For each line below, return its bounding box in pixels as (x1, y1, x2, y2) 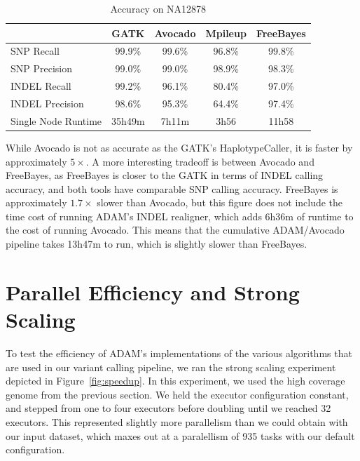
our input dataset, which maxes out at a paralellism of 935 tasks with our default (6, 428, 355, 443)
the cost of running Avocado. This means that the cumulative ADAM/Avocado (6, 222, 345, 237)
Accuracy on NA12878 (110, 1, 207, 15)
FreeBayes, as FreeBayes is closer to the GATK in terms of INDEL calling (6, 168, 324, 182)
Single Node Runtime (11, 113, 102, 128)
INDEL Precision (11, 95, 84, 110)
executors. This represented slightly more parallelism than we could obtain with (6, 414, 348, 429)
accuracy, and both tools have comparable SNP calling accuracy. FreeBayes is (6, 181, 338, 196)
